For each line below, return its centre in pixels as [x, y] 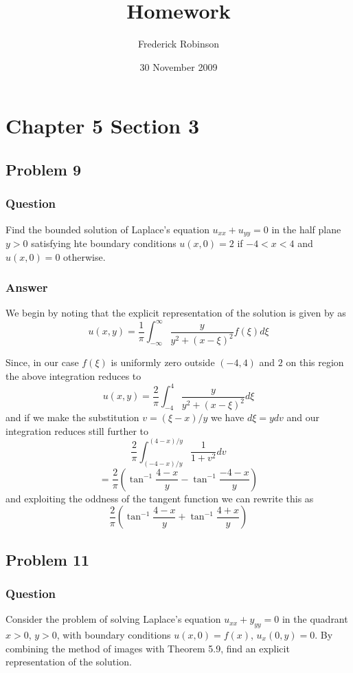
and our [303, 417]
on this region [315, 362]
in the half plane [306, 229]
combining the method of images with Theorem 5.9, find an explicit [148, 648]
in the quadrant [315, 619]
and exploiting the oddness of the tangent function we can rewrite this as [160, 498]
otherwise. [84, 256]
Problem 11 [48, 559]
